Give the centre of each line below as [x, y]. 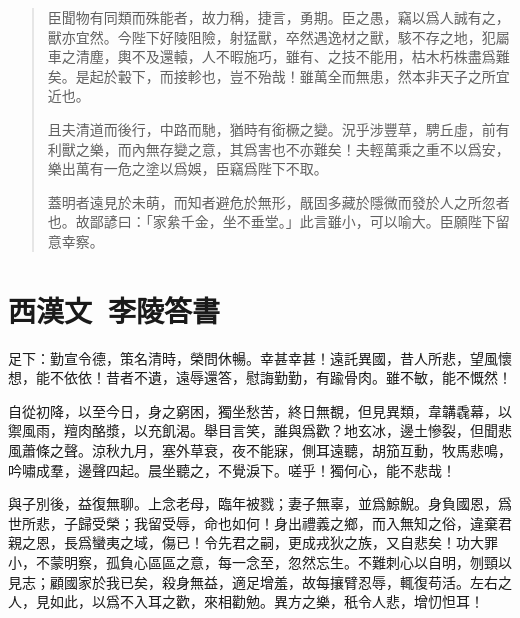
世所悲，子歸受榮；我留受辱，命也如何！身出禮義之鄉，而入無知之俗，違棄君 [260, 522]
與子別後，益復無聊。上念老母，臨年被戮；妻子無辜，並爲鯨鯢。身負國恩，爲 [260, 503]
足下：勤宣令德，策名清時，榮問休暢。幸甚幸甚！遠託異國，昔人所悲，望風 [253, 357]
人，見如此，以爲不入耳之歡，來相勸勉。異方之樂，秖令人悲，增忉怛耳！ [246, 601]
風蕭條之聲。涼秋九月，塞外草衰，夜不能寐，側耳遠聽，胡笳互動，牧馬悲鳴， [260, 450]
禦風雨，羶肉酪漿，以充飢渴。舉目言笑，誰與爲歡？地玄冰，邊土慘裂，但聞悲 [260, 430]
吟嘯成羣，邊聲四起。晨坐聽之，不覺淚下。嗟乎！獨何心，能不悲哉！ [232, 469]
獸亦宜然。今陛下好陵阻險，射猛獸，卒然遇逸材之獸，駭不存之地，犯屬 [278, 36]
